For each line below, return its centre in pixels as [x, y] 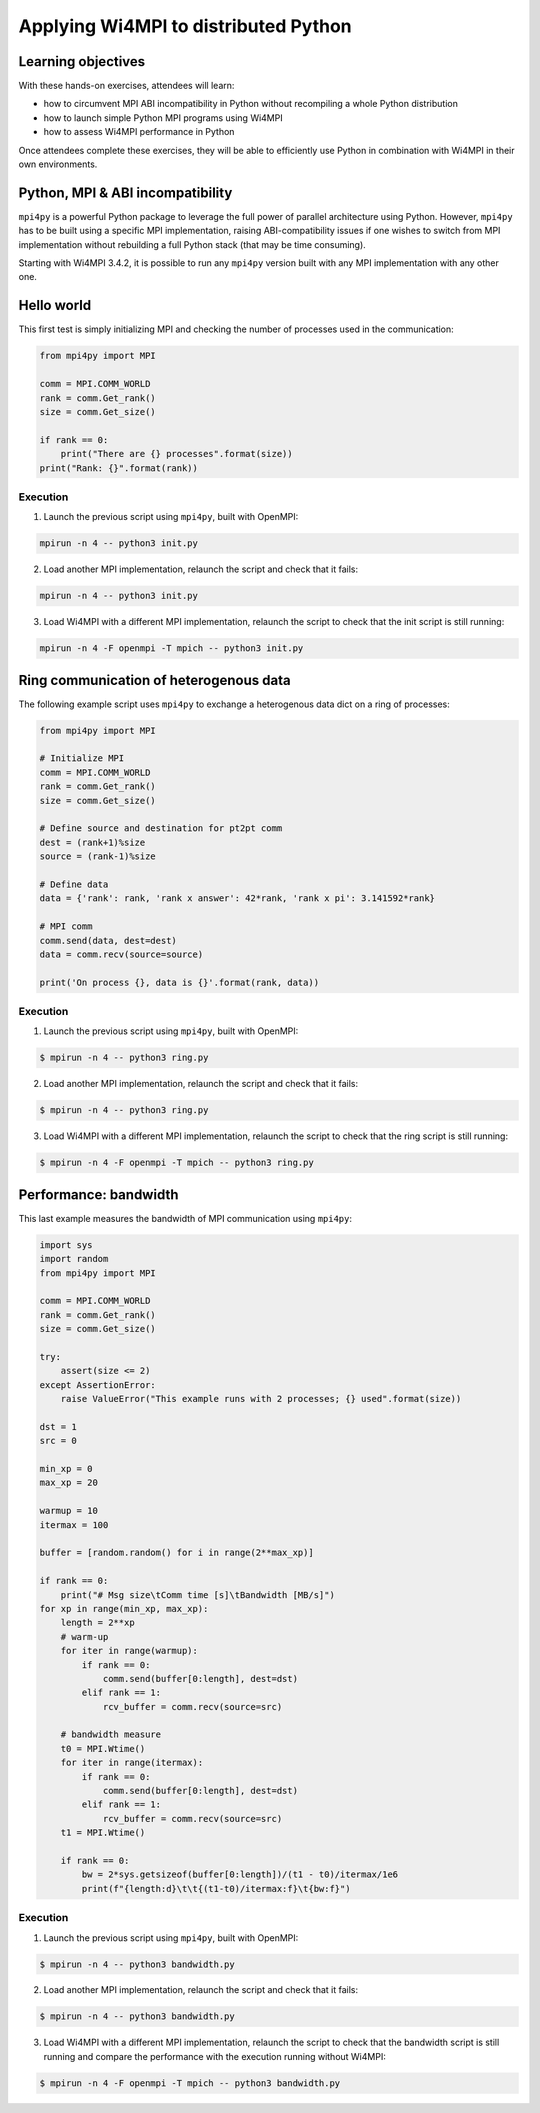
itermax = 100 [74, 1524]
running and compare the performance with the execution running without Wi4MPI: [215, 2056]
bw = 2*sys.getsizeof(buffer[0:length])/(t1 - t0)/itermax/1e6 [240, 1874]
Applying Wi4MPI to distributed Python [185, 26]
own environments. [58, 164]
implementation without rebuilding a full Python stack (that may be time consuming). [192, 244]
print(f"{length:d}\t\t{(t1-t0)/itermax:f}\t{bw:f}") [216, 1888]
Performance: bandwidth [98, 1194]
